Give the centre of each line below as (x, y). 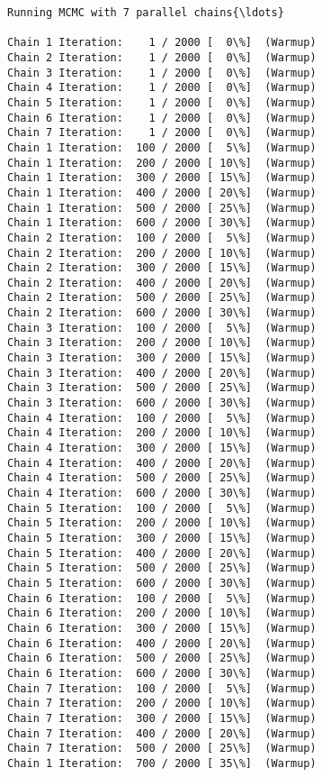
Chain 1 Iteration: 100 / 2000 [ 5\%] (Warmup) (162, 147)
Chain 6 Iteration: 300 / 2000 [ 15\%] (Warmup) (162, 628)
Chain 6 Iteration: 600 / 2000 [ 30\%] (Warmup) (162, 673)
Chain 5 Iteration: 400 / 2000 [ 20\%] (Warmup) (162, 553)
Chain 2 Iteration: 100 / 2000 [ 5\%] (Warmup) (162, 238)
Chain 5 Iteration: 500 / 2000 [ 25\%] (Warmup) (162, 568)
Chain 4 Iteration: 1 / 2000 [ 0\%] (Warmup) (162, 88)
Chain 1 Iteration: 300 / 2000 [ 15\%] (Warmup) (162, 178)
